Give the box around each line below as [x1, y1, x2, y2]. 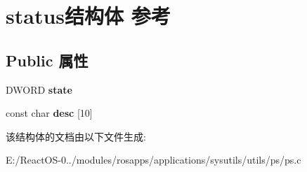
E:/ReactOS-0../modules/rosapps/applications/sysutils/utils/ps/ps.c [6, 152, 301, 167]
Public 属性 [6, 49, 89, 71]
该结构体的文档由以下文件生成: [6, 129, 146, 143]
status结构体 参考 [6, 1, 171, 30]
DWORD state [6, 82, 72, 96]
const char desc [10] [6, 106, 93, 120]
